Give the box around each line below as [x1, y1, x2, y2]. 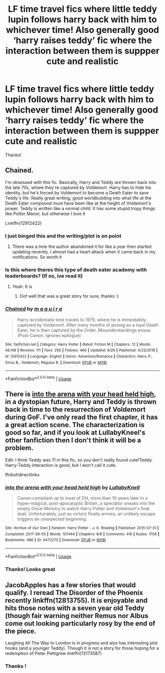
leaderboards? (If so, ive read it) [5, 272, 83, 279]
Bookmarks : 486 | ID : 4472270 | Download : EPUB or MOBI [5, 538, 107, 543]
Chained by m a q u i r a [5, 306, 62, 312]
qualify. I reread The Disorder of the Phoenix [5, 588, 143, 597]
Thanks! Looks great [5, 566, 55, 573]
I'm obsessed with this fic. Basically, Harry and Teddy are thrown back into [5, 179, 156, 185]
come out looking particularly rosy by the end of [5, 619, 156, 628]
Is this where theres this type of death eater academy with [5, 266, 147, 273]
